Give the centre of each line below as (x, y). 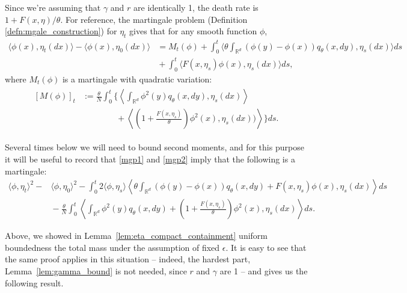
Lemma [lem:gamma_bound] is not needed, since (96, 270)
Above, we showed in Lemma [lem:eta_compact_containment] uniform (136, 236)
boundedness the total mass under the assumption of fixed (112, 247)
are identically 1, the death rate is (196, 7)
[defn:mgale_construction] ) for (61, 31)
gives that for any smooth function (193, 31)
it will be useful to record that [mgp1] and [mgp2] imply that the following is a (150, 159)
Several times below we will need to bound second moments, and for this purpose (155, 147)
